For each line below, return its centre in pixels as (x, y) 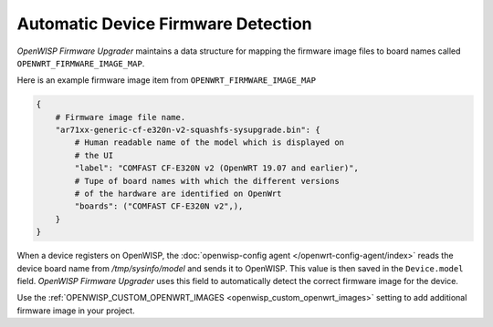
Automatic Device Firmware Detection (164, 24)
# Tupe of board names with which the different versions (207, 181)
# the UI (94, 155)
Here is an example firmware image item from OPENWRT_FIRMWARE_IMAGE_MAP (167, 80)
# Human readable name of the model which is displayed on (210, 143)
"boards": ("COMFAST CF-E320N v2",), (159, 206)
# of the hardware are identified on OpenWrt (178, 194)
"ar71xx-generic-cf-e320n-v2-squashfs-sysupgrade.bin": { (188, 130)
